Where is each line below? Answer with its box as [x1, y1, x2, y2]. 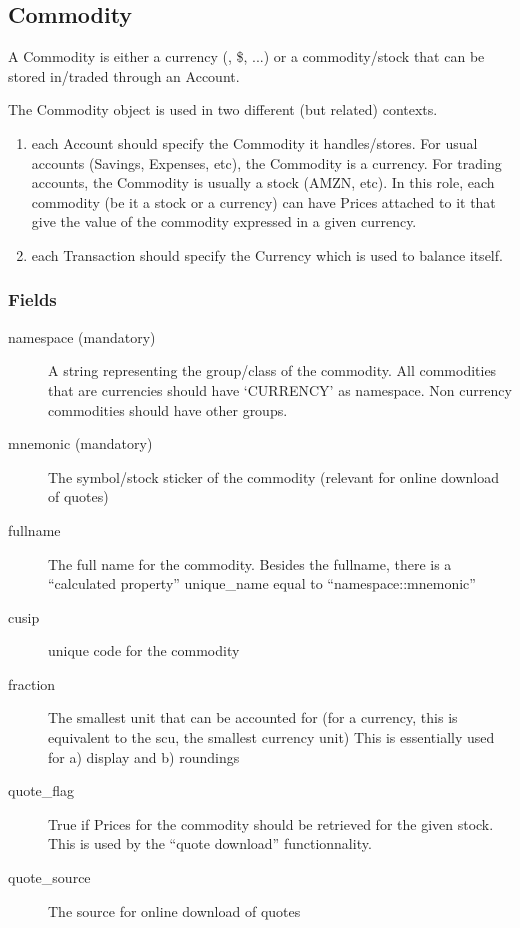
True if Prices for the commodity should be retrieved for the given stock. [48, 813, 494, 834]
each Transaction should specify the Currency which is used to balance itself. [31, 244, 503, 265]
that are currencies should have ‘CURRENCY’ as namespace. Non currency [48, 379, 512, 400]
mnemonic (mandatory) [8, 433, 153, 454]
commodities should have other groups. [48, 399, 288, 420]
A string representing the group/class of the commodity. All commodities [48, 360, 497, 381]
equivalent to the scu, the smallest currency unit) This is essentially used [48, 727, 495, 748]
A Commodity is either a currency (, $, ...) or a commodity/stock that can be [8, 46, 485, 67]
